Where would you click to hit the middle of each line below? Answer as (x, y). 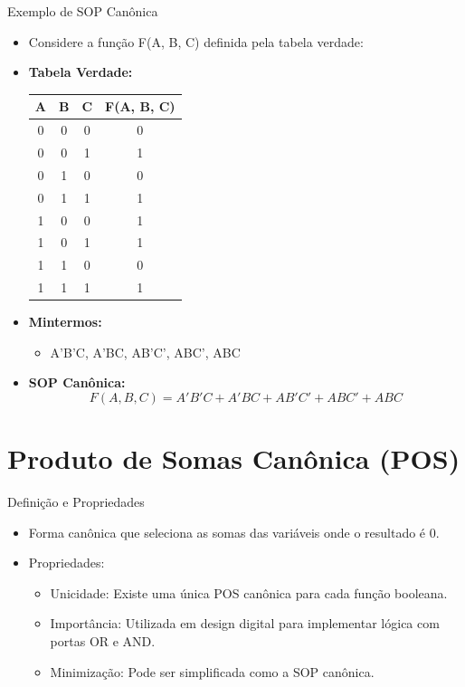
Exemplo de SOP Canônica (83, 11)
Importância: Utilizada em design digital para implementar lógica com (245, 623)
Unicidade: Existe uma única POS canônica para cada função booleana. (249, 592)
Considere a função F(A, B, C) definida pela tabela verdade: (196, 41)
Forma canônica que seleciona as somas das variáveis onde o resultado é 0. (234, 532)
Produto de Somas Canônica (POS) (234, 458)
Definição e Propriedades (76, 502)
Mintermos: (65, 322)
